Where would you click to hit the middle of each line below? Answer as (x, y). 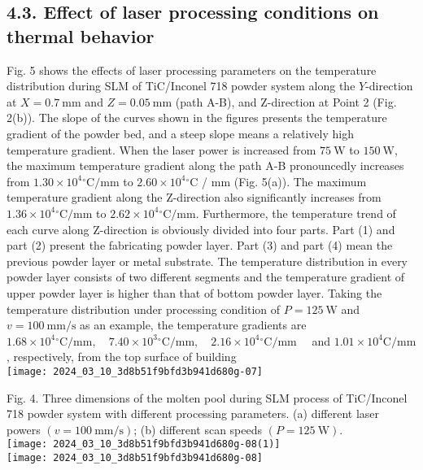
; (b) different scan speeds (198, 429)
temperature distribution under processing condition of (144, 309)
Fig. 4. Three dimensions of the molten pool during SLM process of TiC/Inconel (207, 397)
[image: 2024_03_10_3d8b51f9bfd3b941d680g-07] (135, 371)
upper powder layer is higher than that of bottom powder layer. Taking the (194, 292)
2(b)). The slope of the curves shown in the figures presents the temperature (197, 117)
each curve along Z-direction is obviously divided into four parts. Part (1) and (201, 229)
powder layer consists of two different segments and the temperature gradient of (206, 277)
